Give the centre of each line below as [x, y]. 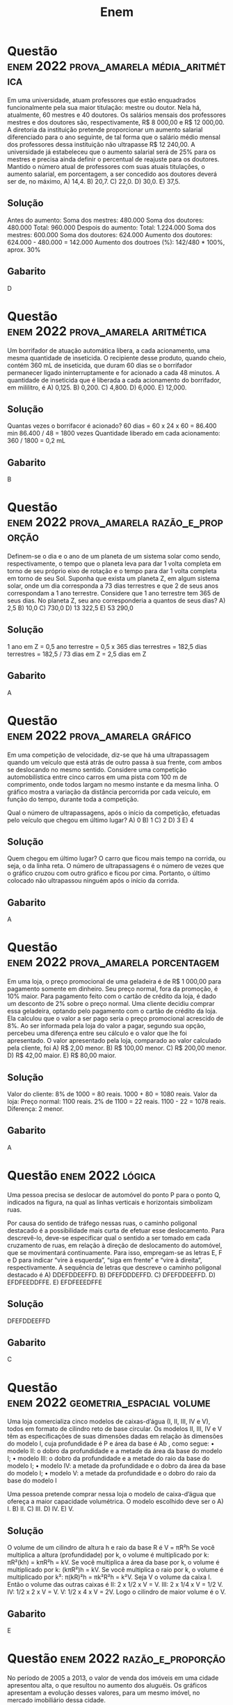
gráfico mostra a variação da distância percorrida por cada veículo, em [109, 792]
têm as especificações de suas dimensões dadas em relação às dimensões [115, 1436]
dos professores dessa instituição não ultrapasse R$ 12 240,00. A [101, 144]
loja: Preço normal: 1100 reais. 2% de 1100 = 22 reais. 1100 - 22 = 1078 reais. [116, 1101]
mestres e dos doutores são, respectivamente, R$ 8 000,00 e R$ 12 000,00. [116, 122]
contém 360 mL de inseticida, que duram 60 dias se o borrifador [100, 365]
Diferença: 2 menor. [35, 1109]
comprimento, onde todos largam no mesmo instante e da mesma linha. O [113, 784]
